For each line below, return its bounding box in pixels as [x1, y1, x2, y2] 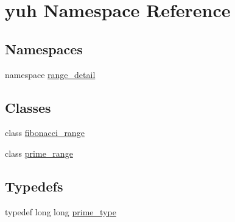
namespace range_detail [5, 68, 96, 81]
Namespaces [5, 39, 83, 58]
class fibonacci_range [5, 126, 85, 139]
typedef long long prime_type [5, 205, 116, 218]
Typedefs [5, 176, 63, 195]
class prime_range [5, 146, 73, 159]
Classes [5, 98, 51, 116]
